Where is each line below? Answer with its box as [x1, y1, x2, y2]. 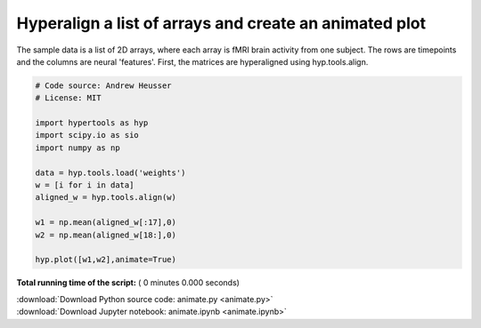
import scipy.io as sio [35, 130, 140, 140]
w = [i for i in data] [35, 180, 135, 190]
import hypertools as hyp [35, 118, 149, 128]
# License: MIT [35, 93, 102, 103]
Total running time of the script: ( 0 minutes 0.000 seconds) [16, 277, 240, 288]
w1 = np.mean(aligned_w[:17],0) [35, 218, 177, 228]
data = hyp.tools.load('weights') [35, 167, 186, 178]
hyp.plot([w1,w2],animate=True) [35, 254, 177, 265]
